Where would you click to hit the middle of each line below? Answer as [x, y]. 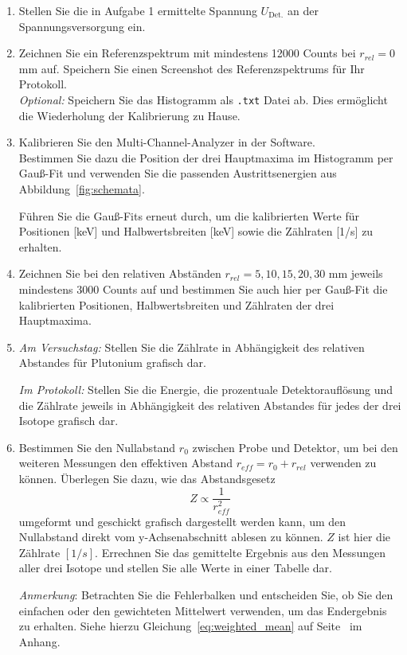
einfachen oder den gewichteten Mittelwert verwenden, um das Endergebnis [203, 610]
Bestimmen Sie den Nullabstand [97, 447]
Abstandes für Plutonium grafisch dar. [112, 363]
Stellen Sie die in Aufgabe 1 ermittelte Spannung [138, 10]
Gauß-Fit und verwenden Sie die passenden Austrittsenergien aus [178, 173]
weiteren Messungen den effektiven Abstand [125, 463]
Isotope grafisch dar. [68, 421]
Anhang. [39, 641]
